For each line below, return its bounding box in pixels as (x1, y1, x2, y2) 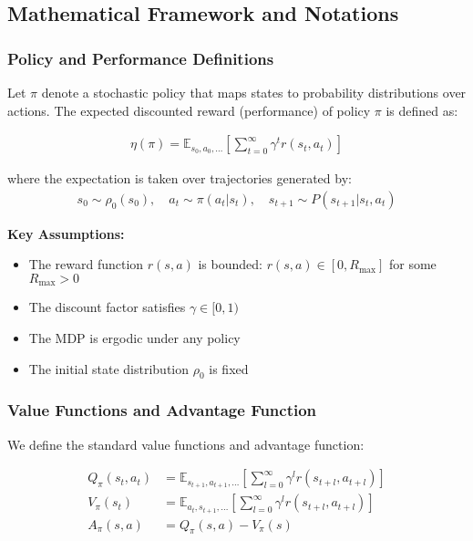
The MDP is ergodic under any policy (28, 328, 241, 348)
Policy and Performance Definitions (7, 47, 274, 69)
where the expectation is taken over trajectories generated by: (7, 169, 352, 188)
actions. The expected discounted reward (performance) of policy (7, 100, 371, 120)
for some (388, 255, 437, 274)
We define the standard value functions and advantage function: (7, 434, 365, 453)
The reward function (28, 255, 144, 274)
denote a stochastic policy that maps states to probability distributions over (41, 83, 467, 101)
